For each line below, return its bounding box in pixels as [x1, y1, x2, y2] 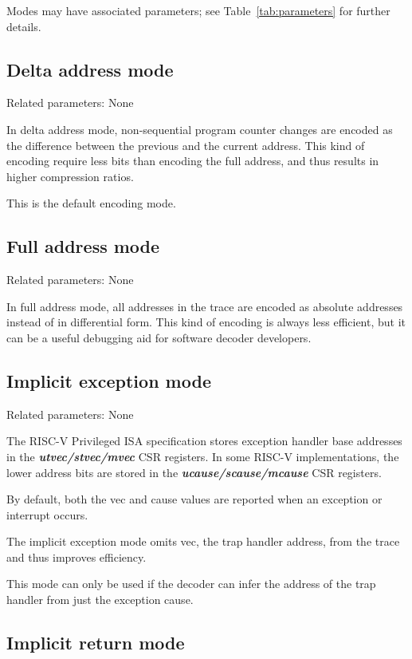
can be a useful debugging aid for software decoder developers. [6, 329, 312, 345]
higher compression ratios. [6, 168, 134, 184]
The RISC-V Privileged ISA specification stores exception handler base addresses [6, 432, 402, 449]
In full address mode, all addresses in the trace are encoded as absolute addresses [6, 298, 403, 314]
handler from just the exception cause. [6, 591, 194, 608]
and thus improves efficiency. [6, 548, 147, 565]
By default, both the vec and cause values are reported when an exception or [6, 491, 383, 507]
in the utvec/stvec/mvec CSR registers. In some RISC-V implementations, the [6, 448, 399, 464]
